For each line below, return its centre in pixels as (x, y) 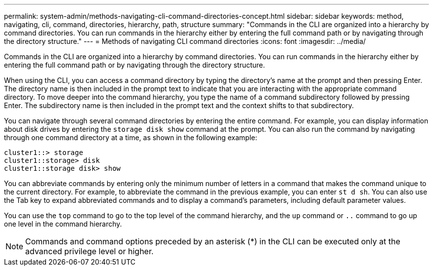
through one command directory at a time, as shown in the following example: (131, 137)
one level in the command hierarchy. (63, 224)
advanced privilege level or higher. (89, 251)
